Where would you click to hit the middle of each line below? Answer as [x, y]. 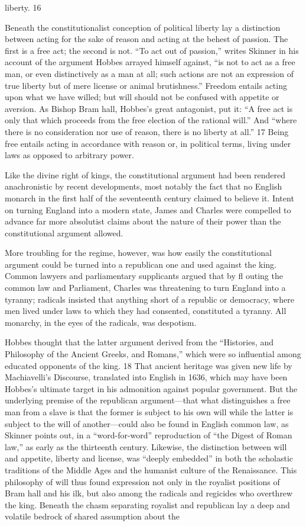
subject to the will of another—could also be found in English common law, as [147, 423]
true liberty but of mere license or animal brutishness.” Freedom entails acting [146, 85]
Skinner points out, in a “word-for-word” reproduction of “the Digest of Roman [149, 435]
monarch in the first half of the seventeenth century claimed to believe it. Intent [149, 198]
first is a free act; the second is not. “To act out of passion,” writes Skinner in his [152, 50]
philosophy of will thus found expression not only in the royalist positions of [142, 481]
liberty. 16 [23, 7]
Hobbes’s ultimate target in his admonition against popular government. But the [151, 388]
